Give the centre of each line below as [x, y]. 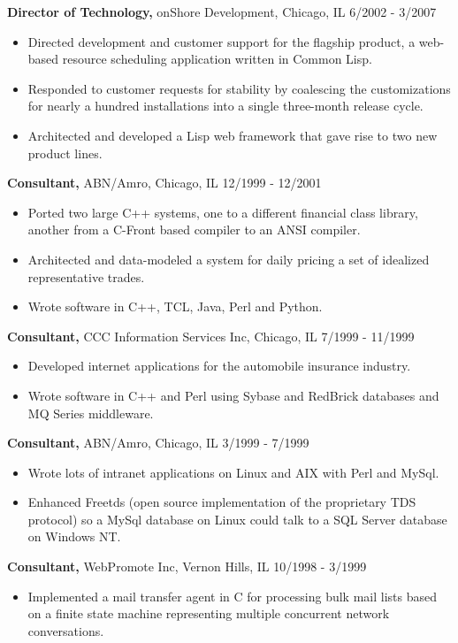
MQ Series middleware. [91, 413]
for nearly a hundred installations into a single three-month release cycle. [225, 106]
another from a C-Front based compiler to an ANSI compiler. [194, 230]
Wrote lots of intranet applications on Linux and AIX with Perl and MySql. [233, 472]
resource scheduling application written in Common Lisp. [217, 59]
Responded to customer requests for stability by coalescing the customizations [239, 88]
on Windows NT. [74, 536]
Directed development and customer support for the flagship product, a [221, 41]
